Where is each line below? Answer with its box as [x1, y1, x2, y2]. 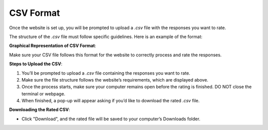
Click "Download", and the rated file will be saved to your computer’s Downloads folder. [21, 116, 201, 122]
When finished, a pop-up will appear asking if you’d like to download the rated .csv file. [21, 98, 200, 104]
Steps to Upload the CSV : [9, 61, 63, 67]
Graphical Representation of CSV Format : [9, 43, 96, 49]
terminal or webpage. [21, 90, 66, 96]
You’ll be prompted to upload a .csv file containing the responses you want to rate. [21, 70, 191, 76]
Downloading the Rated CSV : [9, 107, 70, 113]
